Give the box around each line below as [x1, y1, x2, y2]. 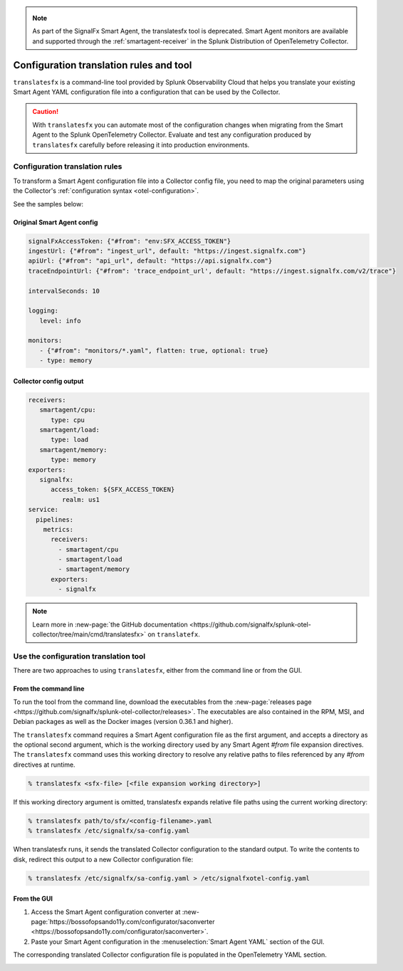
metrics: [43, 525, 74, 533]
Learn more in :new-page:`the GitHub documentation [32, 620, 188, 629]
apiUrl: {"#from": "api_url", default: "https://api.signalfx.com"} [28, 257, 273, 265]
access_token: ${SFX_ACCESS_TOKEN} [51, 485, 175, 494]
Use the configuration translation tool [13, 651, 146, 661]
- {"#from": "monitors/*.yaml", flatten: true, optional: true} [39, 346, 269, 355]
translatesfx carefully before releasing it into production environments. [32, 140, 250, 149]
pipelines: [36, 515, 74, 523]
